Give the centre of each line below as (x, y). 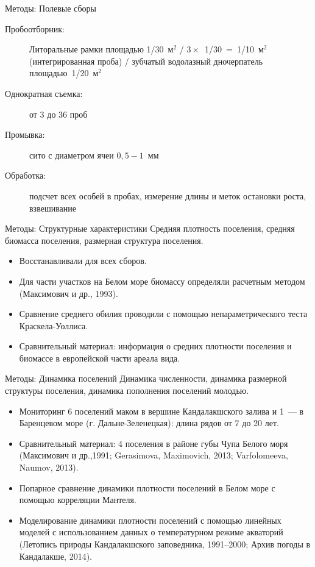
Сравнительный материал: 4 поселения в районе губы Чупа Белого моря (154, 443)
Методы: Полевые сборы (51, 8)
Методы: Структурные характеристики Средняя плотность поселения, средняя (150, 228)
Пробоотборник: (35, 28)
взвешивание (53, 208)
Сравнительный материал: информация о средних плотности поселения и (155, 346)
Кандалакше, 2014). (56, 556)
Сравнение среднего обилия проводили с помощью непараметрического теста (163, 314)
